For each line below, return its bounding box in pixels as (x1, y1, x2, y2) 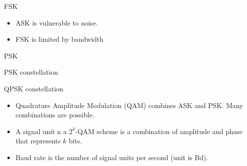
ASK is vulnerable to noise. (15, 17, 98, 28)
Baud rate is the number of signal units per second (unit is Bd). (15, 152, 208, 162)
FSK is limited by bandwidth (15, 34, 104, 44)
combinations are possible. (15, 110, 95, 120)
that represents (15, 136, 61, 146)
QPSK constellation (4, 83, 63, 93)
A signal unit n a (15, 126, 67, 136)
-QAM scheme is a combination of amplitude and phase (75, 126, 243, 136)
